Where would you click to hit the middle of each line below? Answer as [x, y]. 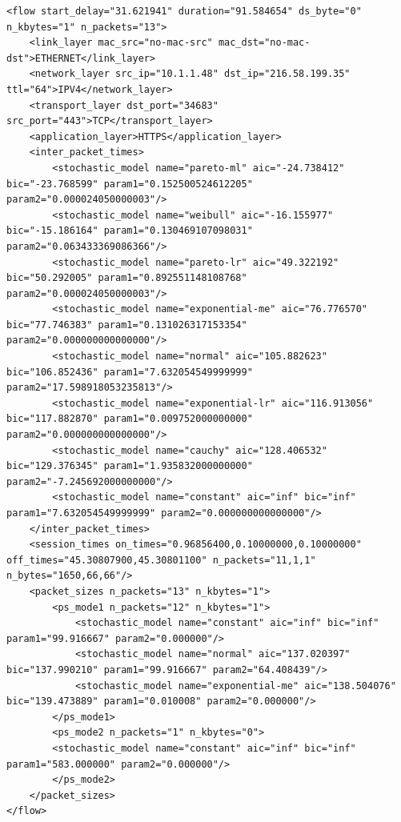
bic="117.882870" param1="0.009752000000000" [130, 419]
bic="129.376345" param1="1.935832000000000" [130, 466]
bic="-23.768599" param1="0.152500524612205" [130, 184]
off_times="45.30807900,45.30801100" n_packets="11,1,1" [161, 560]
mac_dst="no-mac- [264, 43]
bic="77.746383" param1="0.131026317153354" [127, 325]
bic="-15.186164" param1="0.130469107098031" [130, 231]
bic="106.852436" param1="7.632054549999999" [130, 372]
